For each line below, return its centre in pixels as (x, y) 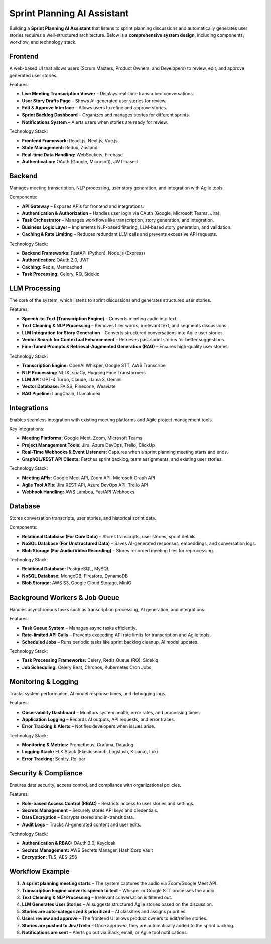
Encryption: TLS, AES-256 (49, 857)
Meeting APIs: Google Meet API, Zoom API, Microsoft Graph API (88, 478)
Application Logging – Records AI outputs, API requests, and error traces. (98, 719)
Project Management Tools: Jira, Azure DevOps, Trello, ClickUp (88, 445)
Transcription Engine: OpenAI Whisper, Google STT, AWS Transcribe (94, 365)
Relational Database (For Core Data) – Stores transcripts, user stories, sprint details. (109, 536)
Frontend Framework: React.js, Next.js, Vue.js (70, 140)
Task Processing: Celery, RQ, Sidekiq (61, 274)
